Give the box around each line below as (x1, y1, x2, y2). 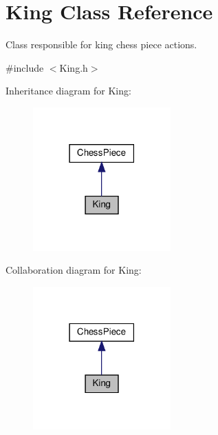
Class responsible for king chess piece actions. (6, 37, 197, 52)
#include (6, 60, 44, 74)
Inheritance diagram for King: (6, 83, 131, 98)
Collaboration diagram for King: (6, 263, 142, 277)
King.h (59, 60, 88, 74)
